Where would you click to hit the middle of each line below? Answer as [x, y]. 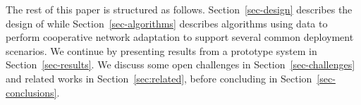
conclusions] [31, 92]
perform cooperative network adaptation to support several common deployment [180, 37]
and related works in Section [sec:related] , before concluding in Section [159, 78]
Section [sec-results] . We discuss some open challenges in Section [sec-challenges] [180, 64]
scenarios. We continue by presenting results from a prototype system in [161, 50]
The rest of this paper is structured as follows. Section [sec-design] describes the [179, 9]
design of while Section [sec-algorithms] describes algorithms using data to [167, 23]
